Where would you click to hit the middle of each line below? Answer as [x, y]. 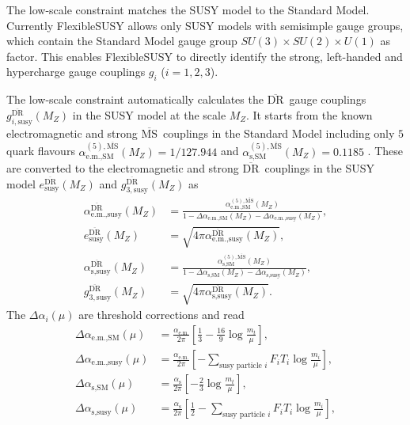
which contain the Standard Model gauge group [122, 41]
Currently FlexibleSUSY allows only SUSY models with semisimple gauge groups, [205, 25]
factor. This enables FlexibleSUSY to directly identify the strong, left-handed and [205, 56]
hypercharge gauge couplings [76, 72]
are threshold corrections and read [161, 315]
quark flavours [41, 151]
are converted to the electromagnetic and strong [123, 168]
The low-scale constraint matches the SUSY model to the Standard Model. [188, 9]
